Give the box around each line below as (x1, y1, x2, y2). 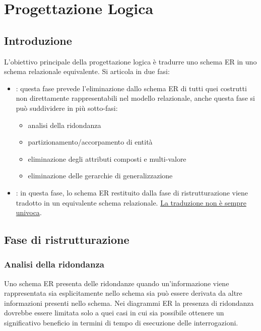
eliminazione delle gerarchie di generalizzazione (28, 170, 173, 181)
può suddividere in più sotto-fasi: (16, 102, 118, 113)
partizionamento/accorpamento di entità (28, 137, 153, 147)
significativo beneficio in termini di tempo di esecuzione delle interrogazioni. (4, 317, 238, 328)
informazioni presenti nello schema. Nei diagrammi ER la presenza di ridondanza (4, 297, 254, 308)
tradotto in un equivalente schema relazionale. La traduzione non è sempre (16, 197, 246, 208)
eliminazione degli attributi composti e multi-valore (28, 153, 186, 164)
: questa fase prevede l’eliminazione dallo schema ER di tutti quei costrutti (16, 83, 247, 93)
